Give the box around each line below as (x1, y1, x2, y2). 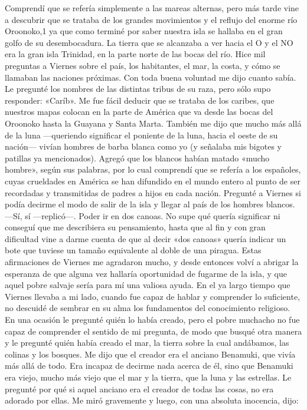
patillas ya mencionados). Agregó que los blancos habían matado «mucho (5, 151, 270, 164)
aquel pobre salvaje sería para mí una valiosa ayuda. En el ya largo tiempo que (5, 279, 290, 291)
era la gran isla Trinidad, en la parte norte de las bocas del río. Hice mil (5, 48, 266, 60)
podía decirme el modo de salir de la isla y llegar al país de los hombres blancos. (5, 198, 295, 210)
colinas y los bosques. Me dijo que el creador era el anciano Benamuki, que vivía (5, 348, 296, 360)
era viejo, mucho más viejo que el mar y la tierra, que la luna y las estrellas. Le (5, 371, 292, 383)
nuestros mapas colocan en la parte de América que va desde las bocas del (5, 105, 273, 118)
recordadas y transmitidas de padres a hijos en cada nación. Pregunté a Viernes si (5, 186, 301, 199)
